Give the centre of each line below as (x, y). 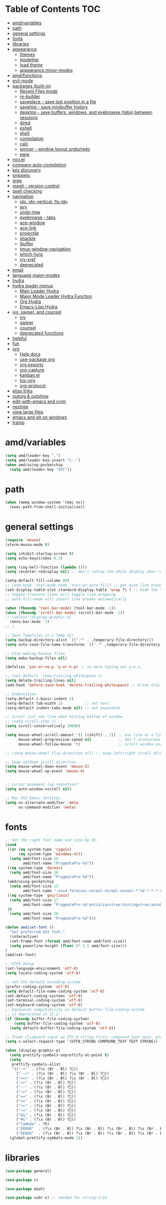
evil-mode (23, 81)
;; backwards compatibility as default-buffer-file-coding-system (75, 1010)
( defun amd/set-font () (30, 927)
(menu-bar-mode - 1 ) (30, 622)
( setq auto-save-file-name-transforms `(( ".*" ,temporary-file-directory (83, 644)
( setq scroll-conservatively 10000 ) (43, 726)
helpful (20, 338)
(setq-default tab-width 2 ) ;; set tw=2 (57, 703)
